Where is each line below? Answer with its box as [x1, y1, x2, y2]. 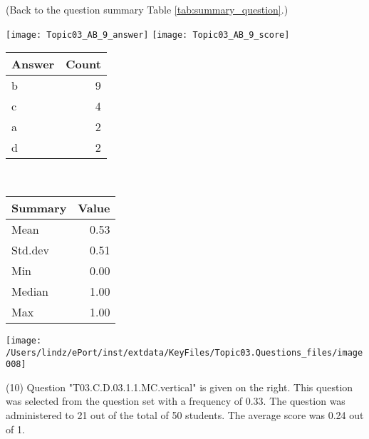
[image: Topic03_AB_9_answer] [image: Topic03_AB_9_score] [6, 29, 290, 40]
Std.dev [11, 241, 49, 258]
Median [11, 282, 49, 299]
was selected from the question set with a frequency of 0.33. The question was [6, 393, 345, 408]
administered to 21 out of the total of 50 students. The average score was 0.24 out [6, 408, 364, 422]
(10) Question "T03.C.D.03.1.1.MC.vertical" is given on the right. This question [6, 379, 353, 394]
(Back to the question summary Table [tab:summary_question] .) [6, 2, 289, 16]
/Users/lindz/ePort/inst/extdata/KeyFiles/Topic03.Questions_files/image [6, 347, 363, 358]
